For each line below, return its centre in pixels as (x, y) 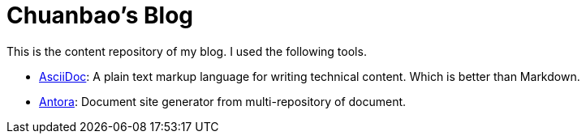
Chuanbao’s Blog (100, 15)
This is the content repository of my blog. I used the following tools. (187, 51)
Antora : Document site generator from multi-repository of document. (223, 101)
